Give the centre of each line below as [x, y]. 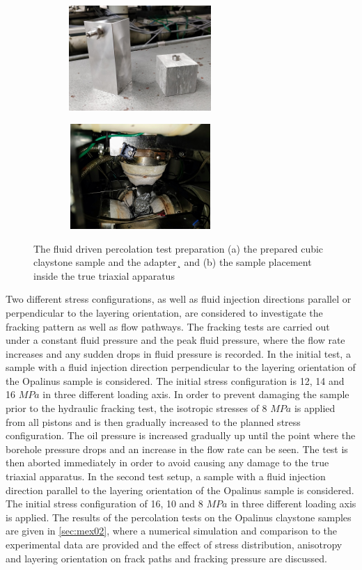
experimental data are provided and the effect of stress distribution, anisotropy [174, 544]
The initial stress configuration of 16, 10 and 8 [104, 504]
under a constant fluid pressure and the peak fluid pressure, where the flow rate [175, 340]
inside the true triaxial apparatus [104, 275]
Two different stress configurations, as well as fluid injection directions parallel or [179, 299]
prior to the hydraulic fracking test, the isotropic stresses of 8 [136, 408]
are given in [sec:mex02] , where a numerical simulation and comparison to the [171, 531]
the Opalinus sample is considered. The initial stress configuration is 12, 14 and [175, 380]
